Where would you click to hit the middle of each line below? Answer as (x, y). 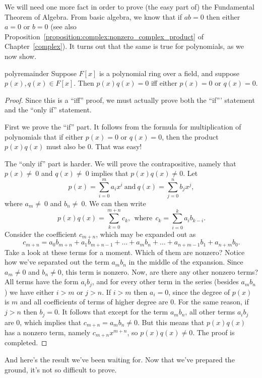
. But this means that (171, 322)
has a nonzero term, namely (48, 332)
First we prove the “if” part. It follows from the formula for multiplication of (123, 126)
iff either (164, 83)
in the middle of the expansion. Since (186, 262)
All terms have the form (42, 281)
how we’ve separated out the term (57, 262)
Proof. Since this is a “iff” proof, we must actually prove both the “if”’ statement (130, 100)
